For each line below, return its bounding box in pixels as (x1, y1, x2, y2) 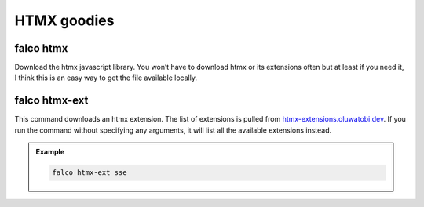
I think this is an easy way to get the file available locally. (14, 73, 198, 82)
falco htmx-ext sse (52, 169, 127, 177)
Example (35, 147, 65, 157)
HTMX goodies (14, 12, 115, 29)
